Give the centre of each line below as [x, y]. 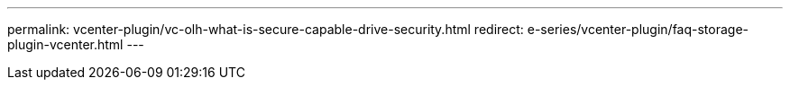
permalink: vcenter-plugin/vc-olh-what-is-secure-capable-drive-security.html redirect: [266, 29]
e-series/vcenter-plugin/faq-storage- [638, 29]
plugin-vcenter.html [65, 44]
